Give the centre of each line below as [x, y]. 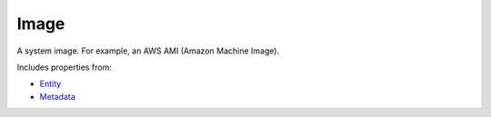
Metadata [58, 96]
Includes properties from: [65, 67]
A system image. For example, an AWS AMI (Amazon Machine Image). [148, 51]
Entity [50, 84]
